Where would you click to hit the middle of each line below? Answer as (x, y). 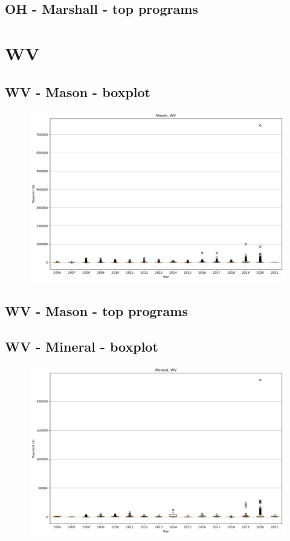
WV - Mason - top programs (96, 310)
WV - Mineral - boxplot (82, 346)
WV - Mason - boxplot (78, 91)
